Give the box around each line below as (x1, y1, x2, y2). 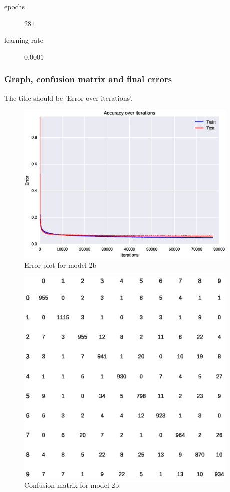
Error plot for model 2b (24, 259, 97, 270)
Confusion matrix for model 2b (24, 480, 119, 490)
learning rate (4, 35, 43, 45)
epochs (4, 1, 25, 11)
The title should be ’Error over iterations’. (4, 92, 133, 103)
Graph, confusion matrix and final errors (4, 73, 172, 85)
